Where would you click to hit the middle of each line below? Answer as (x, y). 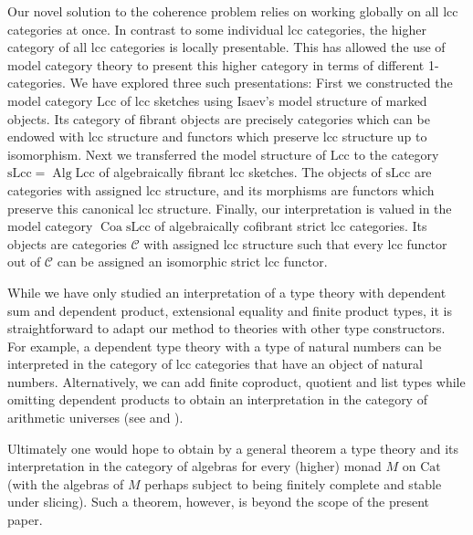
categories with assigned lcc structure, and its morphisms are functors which (221, 189)
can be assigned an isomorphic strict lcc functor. (192, 262)
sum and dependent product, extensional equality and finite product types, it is (230, 310)
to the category (396, 154)
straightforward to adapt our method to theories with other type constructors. (226, 328)
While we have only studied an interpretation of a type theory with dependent (227, 292)
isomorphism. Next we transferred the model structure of (167, 154)
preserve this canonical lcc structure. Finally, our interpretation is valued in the (230, 208)
